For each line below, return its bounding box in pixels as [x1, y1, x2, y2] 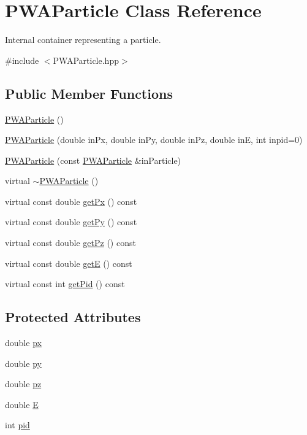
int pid [5, 418, 30, 431]
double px [5, 336, 42, 349]
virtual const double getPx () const [5, 194, 137, 207]
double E [5, 398, 39, 410]
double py [5, 356, 42, 369]
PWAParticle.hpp [53, 53, 119, 66]
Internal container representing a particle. [5, 33, 161, 46]
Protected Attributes [5, 307, 141, 326]
